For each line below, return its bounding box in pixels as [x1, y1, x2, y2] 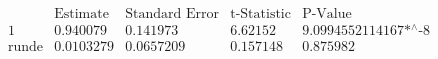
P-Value [302, 7, 352, 22]
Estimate [54, 7, 109, 22]
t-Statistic [230, 7, 291, 22]
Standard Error [125, 7, 220, 22]
